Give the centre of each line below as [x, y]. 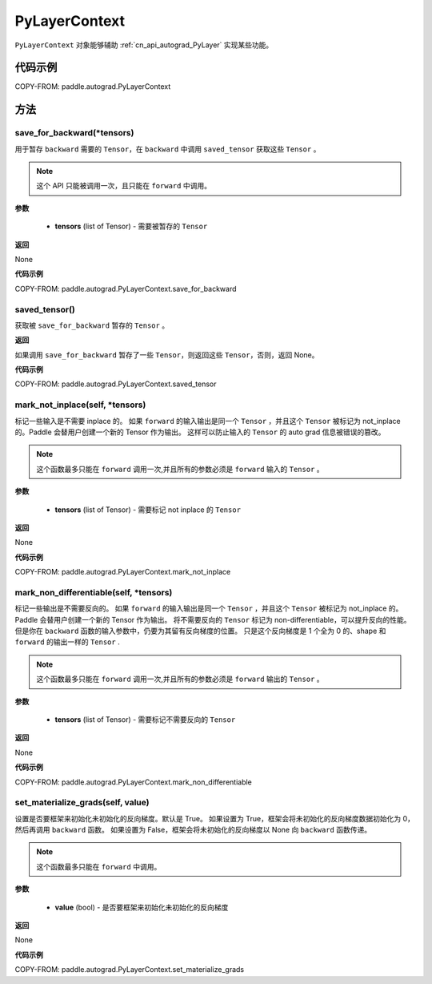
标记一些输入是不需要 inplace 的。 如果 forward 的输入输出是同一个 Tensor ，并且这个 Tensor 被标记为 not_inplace [208, 421]
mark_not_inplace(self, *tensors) [80, 405]
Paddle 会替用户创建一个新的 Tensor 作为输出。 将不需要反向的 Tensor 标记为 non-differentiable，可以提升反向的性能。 [213, 619]
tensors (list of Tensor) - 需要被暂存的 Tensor [131, 226]
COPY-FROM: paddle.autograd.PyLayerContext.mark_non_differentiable [133, 782]
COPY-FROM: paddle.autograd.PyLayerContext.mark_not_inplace [123, 572]
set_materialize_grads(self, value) [82, 803]
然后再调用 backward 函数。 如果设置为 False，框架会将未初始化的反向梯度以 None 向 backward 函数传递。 [193, 830]
